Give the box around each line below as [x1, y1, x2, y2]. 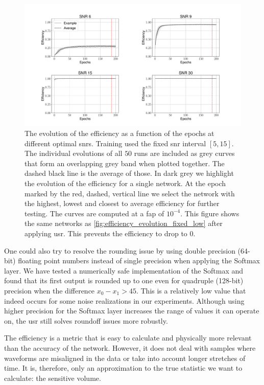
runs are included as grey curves [134, 148, 235, 158]
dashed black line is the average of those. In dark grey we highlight [25, 168, 234, 178]
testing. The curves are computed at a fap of [25, 208, 164, 218]
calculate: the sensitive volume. [4, 372, 101, 383]
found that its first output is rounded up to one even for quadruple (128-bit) [4, 275, 244, 286]
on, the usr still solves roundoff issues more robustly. [4, 315, 168, 326]
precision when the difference [4, 285, 95, 296]
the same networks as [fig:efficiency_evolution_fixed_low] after [25, 218, 223, 229]
